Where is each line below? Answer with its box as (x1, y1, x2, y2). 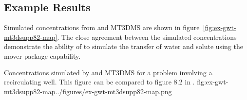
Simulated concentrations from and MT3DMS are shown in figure (4, 22, 200, 33)
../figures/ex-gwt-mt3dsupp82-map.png (55, 86, 172, 96)
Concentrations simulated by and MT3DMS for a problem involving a (4, 67, 212, 77)
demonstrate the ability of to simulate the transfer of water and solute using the (4, 41, 243, 51)
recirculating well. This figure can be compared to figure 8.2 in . (4, 77, 195, 87)
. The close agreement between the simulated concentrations (57, 32, 237, 42)
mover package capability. (4, 50, 81, 61)
